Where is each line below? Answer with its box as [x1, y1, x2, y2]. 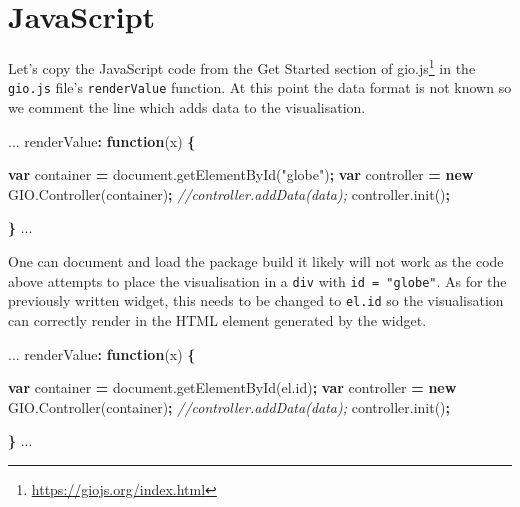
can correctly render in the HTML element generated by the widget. [8, 309, 427, 330]
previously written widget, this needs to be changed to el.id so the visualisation [8, 290, 504, 311]
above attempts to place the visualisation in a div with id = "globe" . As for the [8, 270, 507, 291]
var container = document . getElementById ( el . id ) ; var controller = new [8, 377, 457, 398]
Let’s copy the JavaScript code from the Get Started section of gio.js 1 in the [8, 55, 476, 78]
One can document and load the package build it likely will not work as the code [8, 251, 504, 271]
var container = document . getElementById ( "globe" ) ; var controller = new [8, 164, 474, 185]
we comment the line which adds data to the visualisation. [8, 97, 366, 118]
